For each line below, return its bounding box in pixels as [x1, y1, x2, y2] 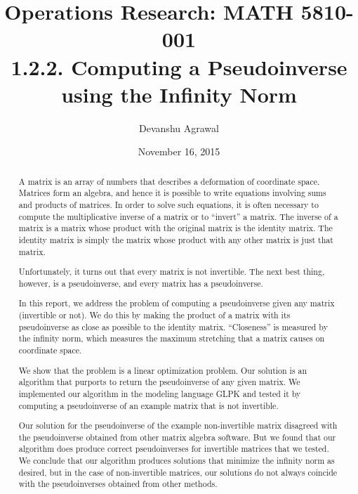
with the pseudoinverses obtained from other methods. [18, 478, 218, 490]
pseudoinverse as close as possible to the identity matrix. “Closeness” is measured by [18, 320, 328, 332]
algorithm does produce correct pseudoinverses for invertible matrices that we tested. [18, 443, 329, 455]
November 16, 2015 [138, 144, 220, 159]
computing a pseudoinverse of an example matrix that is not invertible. [18, 399, 279, 411]
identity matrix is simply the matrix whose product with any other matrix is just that [18, 233, 333, 245]
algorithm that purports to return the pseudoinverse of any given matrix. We [18, 376, 300, 388]
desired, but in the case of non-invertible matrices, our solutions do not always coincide [18, 466, 338, 478]
